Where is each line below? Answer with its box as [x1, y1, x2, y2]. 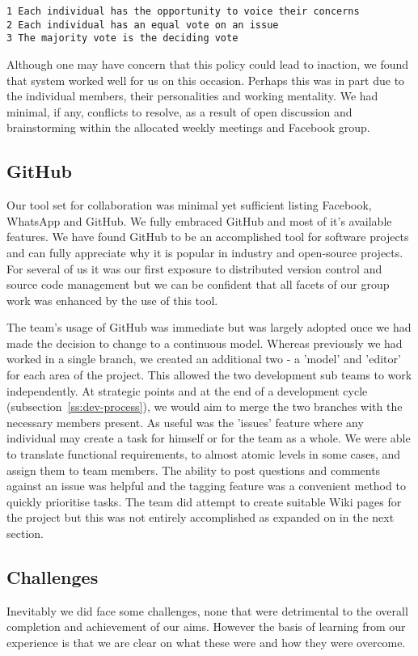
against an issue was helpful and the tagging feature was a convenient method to [6, 477, 406, 494]
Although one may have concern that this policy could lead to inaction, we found [6, 55, 409, 72]
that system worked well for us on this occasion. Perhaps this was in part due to [6, 71, 405, 88]
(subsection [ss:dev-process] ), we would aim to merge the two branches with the [6, 398, 403, 415]
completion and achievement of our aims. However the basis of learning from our [6, 618, 406, 635]
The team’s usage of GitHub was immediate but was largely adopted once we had [6, 319, 412, 336]
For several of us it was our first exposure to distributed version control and [6, 260, 382, 277]
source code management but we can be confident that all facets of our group [6, 276, 390, 293]
